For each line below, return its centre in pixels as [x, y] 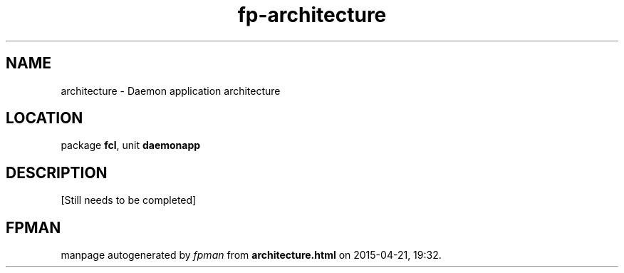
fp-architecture [312, 15]
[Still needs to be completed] [129, 200]
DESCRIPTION [57, 172]
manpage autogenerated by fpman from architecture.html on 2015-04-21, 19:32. [251, 255]
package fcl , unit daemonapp [131, 145]
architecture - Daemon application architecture [171, 91]
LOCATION [45, 118]
